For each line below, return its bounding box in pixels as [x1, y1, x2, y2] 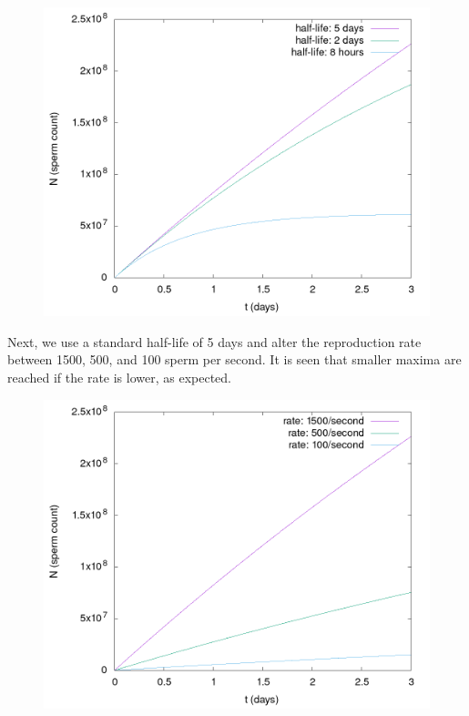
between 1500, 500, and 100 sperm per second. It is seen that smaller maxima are [7, 350, 462, 369]
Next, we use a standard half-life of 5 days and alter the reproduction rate [7, 332, 422, 351]
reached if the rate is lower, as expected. [7, 367, 232, 386]
